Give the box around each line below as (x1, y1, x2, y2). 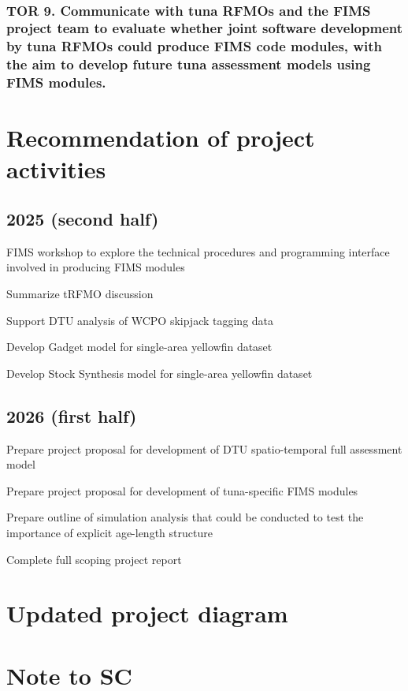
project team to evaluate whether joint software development (6, 18, 402, 38)
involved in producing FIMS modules (6, 259, 185, 275)
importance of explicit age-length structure (6, 525, 213, 541)
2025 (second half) (6, 207, 159, 231)
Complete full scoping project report (6, 551, 182, 567)
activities (6, 152, 106, 185)
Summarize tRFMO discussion (6, 286, 154, 302)
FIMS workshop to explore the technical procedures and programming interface (6, 243, 390, 260)
